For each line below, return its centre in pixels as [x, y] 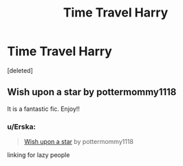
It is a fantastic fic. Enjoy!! [44, 109]
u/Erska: [22, 127]
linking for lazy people [39, 155]
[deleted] [20, 70]
